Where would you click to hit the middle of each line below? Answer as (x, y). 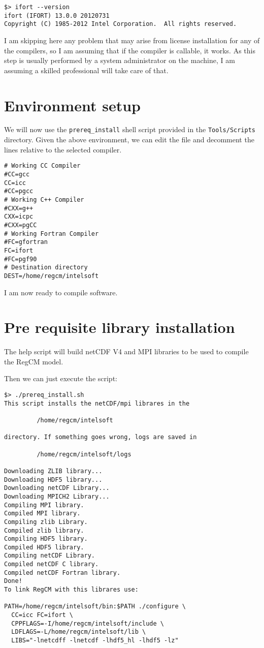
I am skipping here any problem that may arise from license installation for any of (132, 40)
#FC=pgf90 (21, 259)
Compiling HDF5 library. (46, 539)
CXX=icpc (19, 217)
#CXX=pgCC (21, 225)
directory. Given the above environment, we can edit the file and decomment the (129, 140)
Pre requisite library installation (120, 327)
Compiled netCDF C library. (52, 564)
